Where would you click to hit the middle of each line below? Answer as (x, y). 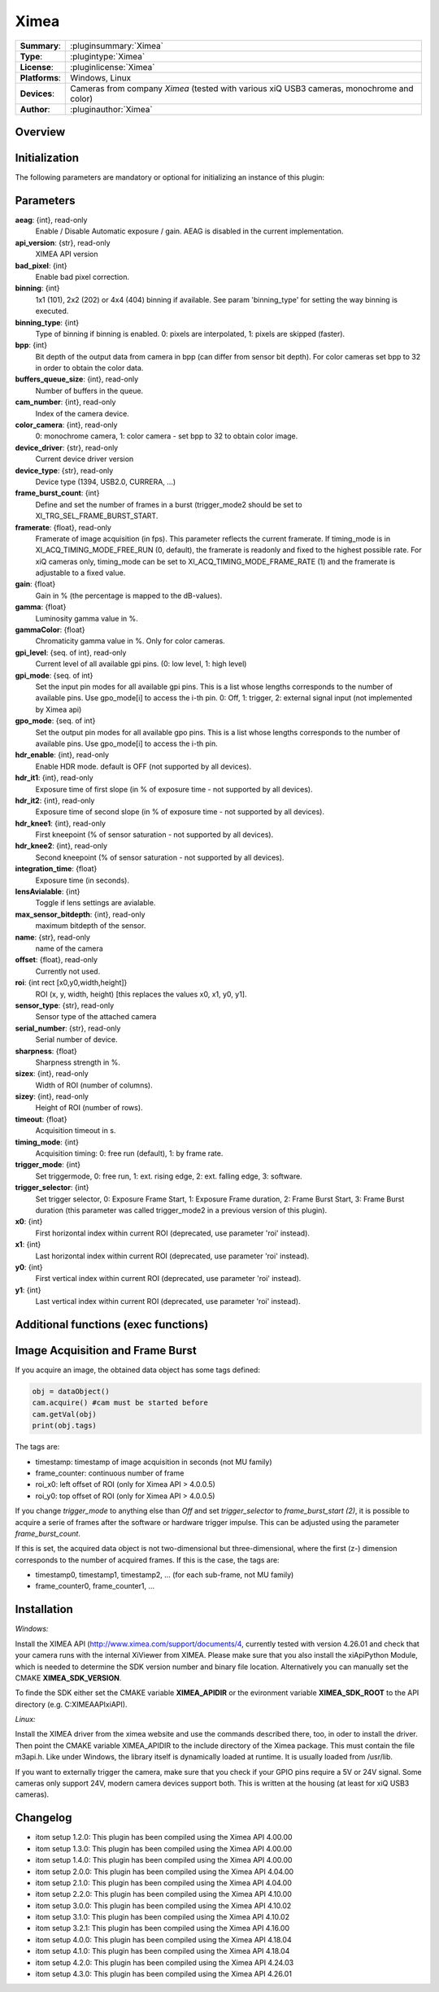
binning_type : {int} (47, 322)
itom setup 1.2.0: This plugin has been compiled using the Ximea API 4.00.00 (164, 1837)
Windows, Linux (101, 77)
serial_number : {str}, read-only (68, 1028)
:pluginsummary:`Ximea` (117, 46)
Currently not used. (68, 971)
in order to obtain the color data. (89, 368)
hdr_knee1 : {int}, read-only (60, 823)
